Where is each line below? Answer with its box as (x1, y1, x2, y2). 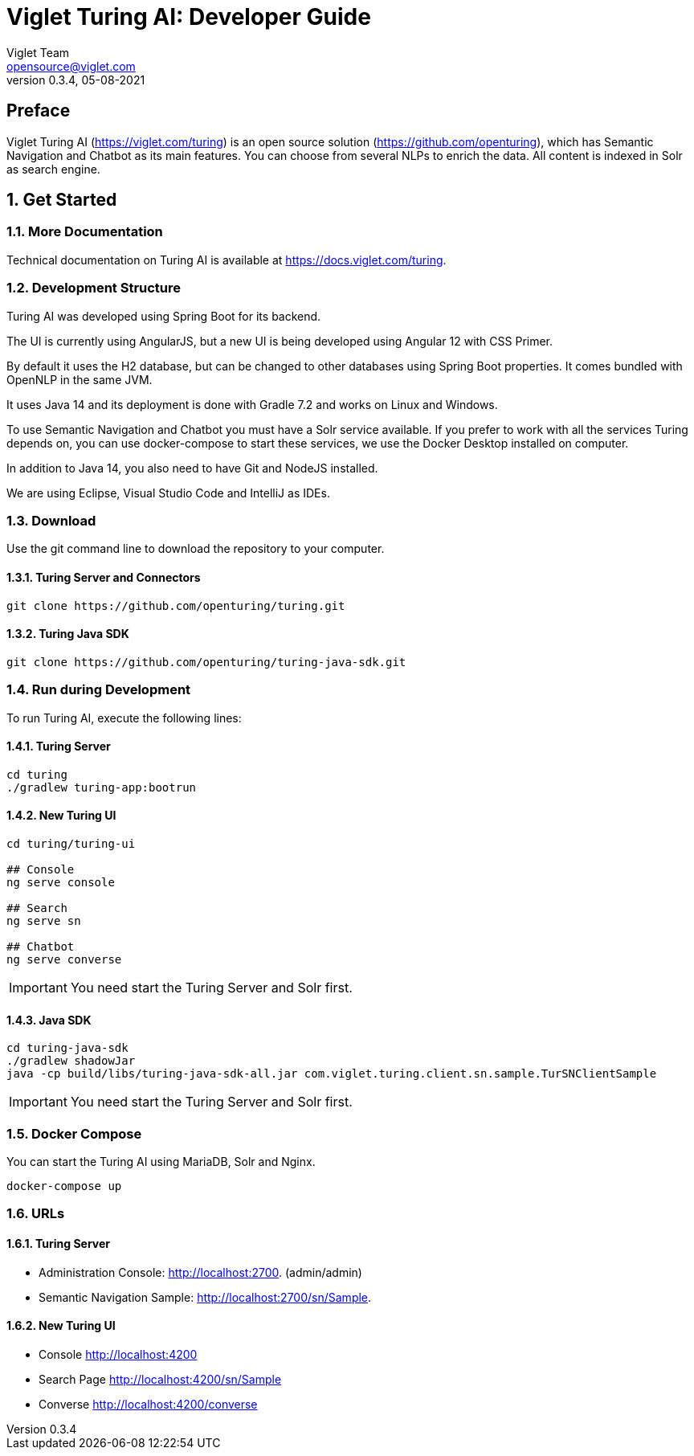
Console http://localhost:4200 (39, 1347, 198, 1361)
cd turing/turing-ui (6, 836, 136, 850)
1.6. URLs (6, 1205, 65, 1222)
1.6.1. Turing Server (6, 1236, 111, 1250)
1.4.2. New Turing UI (6, 808, 116, 823)
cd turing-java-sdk (6, 1041, 129, 1055)
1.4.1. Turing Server (6, 739, 111, 754)
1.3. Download (6, 512, 96, 529)
